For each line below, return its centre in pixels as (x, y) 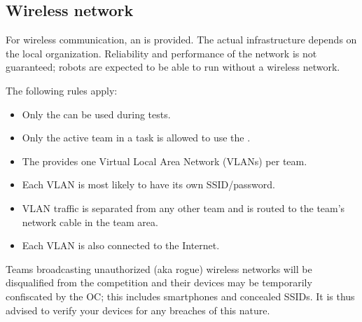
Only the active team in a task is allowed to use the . (136, 138)
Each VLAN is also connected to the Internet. (121, 245)
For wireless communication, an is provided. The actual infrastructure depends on (181, 40)
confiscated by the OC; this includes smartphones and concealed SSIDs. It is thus (180, 296)
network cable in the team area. (90, 222)
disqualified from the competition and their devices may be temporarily (159, 282)
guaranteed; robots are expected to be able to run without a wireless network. (173, 67)
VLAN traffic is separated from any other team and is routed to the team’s (183, 208)
